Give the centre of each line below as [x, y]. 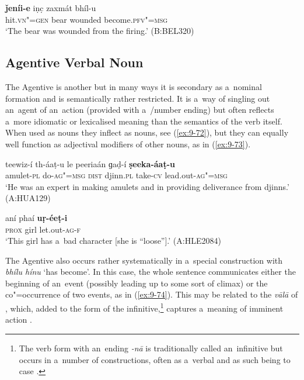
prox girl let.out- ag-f [43, 229]
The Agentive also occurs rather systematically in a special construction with [144, 260]
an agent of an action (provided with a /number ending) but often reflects [140, 110]
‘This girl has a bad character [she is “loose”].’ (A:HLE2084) [113, 241]
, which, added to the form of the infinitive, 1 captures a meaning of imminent [144, 307]
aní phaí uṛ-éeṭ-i [36, 217]
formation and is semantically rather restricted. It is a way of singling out [138, 98]
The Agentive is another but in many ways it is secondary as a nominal [134, 86]
